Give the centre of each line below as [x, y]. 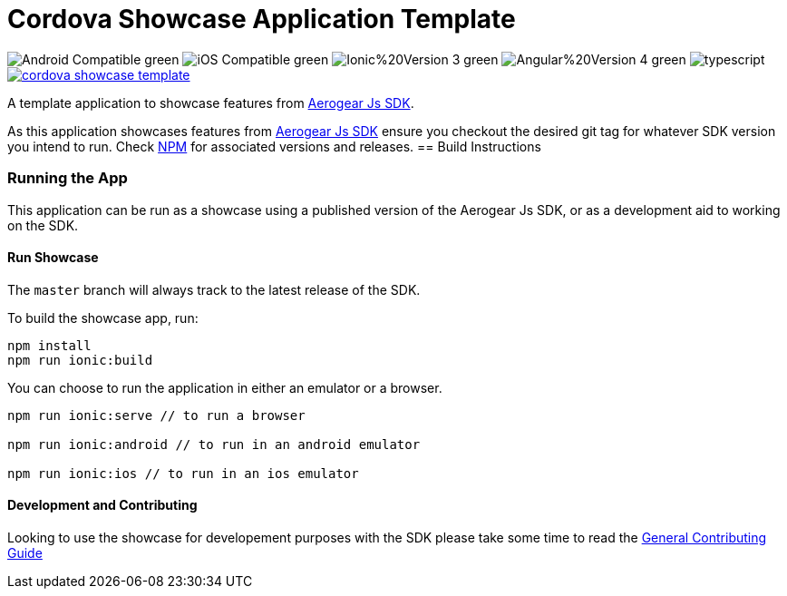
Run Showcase [53, 258]
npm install [49, 345]
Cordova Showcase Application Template [262, 19]
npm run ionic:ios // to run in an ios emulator [183, 473]
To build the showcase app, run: [103, 318]
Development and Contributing [102, 505]
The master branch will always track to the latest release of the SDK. [214, 289]
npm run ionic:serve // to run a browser [156, 415]
